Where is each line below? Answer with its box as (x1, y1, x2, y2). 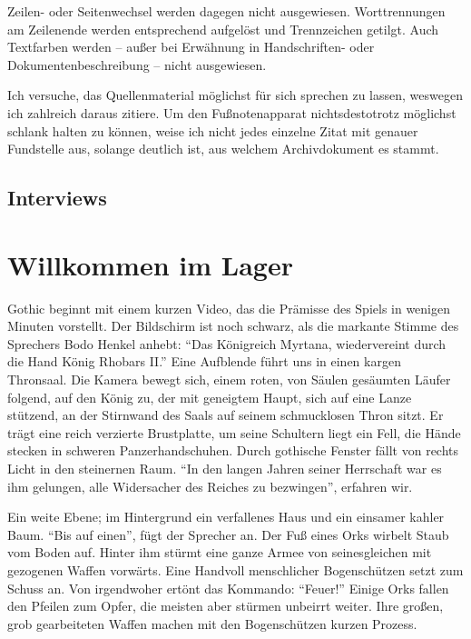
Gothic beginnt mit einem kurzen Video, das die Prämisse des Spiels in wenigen (7, 298, 451, 317)
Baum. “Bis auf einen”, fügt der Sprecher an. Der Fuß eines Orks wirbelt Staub (7, 524, 449, 544)
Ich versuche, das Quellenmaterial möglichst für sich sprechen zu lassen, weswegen (7, 85, 463, 105)
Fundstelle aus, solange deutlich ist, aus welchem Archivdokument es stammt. (7, 139, 439, 158)
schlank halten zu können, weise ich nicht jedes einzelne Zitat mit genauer (7, 121, 418, 140)
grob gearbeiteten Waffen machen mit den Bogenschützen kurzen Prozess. (7, 614, 417, 633)
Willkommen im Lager (7, 245, 293, 283)
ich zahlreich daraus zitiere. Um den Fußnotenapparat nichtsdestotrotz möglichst (7, 103, 456, 122)
